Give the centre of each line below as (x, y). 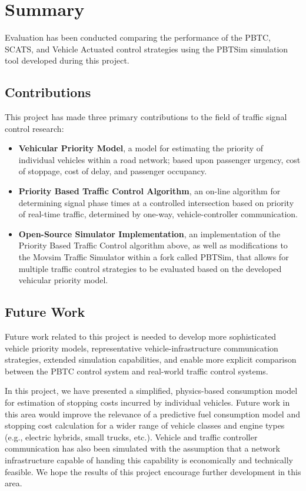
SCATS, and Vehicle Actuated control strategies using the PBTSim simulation (147, 49)
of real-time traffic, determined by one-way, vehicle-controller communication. (158, 214)
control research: (34, 128)
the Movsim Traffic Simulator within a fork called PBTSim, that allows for (154, 257)
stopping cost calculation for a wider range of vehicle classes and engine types (145, 425)
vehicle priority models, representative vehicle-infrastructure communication (142, 348)
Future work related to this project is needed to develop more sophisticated (141, 336)
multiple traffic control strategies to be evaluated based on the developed (150, 268)
